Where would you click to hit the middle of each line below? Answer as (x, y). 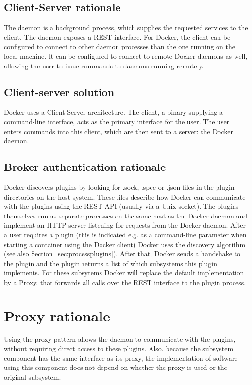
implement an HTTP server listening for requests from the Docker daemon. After (125, 225)
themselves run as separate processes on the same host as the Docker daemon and (126, 215)
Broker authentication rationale (85, 167)
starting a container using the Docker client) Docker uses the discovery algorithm (125, 244)
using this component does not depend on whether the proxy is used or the (116, 367)
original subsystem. (33, 377)
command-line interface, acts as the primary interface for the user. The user (117, 121)
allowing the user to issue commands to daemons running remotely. (104, 65)
